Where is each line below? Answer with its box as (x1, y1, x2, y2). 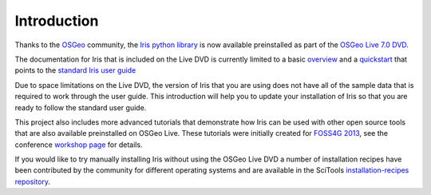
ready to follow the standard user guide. (14, 102, 147, 112)
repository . (14, 177, 51, 186)
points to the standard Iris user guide (14, 66, 136, 75)
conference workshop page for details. (14, 140, 143, 149)
